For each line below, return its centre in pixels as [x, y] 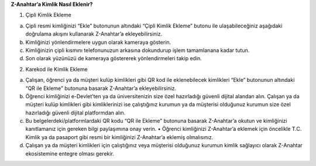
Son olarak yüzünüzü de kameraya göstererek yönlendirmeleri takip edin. [114, 58]
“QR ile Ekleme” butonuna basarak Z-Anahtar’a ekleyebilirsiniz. [101, 88]
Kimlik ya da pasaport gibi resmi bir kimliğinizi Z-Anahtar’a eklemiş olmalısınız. [119, 137]
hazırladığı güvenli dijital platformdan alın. [75, 113]
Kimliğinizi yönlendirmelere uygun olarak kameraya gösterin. [98, 42]
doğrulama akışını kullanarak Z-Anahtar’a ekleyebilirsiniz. [94, 34]
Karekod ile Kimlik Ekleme [56, 69]
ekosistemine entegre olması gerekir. [70, 153]
